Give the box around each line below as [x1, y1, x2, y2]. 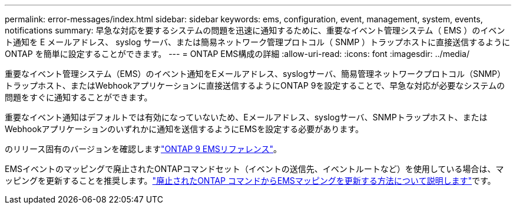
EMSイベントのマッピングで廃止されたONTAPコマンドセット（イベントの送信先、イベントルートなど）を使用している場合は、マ [5, 164, 504, 174]
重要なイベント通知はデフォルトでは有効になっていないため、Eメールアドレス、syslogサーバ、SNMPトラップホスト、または [5, 112, 488, 122]
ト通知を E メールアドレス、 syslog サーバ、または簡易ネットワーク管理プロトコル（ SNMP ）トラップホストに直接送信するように [5, 37, 511, 47]
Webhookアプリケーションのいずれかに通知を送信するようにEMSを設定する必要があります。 [5, 124, 363, 134]
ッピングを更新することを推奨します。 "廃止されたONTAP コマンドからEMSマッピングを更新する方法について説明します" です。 [5, 176, 496, 186]
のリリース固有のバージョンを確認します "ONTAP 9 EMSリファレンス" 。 [5, 144, 282, 154]
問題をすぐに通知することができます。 [5, 92, 153, 102]
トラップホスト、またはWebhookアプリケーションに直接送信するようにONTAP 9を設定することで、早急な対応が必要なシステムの [5, 80, 505, 90]
